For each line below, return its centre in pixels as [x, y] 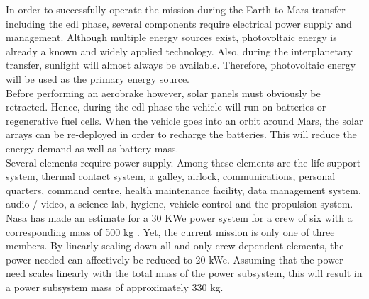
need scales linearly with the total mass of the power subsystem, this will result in [184, 273]
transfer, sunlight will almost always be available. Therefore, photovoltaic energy [181, 65]
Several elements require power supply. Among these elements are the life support [183, 162]
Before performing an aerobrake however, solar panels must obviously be [163, 92]
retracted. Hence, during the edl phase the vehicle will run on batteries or [166, 107]
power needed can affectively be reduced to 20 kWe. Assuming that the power [175, 259]
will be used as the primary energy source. [98, 78]
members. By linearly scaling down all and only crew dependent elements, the [175, 246]
